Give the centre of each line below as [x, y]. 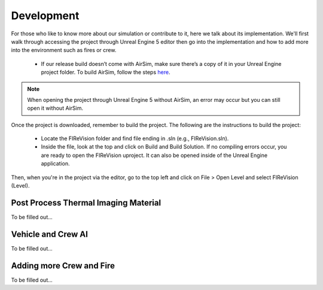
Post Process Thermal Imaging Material [86, 203]
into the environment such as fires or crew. [64, 50]
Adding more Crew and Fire [63, 266]
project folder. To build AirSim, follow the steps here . [106, 72]
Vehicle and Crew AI [49, 234]
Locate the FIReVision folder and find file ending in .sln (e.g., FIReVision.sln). [135, 138]
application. [55, 164]
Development [45, 16]
